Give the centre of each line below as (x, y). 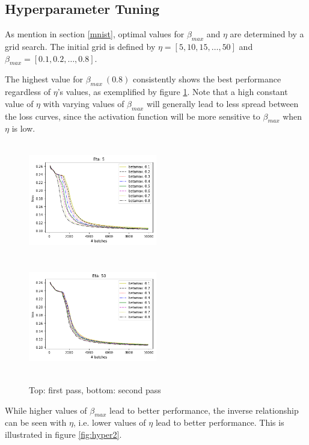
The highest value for (44, 79)
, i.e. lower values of (109, 422)
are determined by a (267, 34)
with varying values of (84, 103)
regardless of (28, 92)
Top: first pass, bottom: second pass (95, 390)
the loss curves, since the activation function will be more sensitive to (133, 116)
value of (19, 103)
